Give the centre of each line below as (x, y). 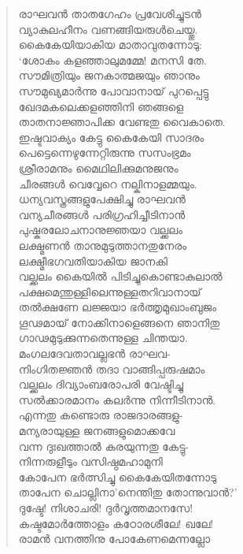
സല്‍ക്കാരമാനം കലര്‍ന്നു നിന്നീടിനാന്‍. (117, 399)
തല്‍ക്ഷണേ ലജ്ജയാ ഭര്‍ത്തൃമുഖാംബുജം (118, 307)
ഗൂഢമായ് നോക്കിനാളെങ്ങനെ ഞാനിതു (119, 322)
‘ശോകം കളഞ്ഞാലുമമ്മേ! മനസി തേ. (112, 59)
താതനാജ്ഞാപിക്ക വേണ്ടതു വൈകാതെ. (122, 122)
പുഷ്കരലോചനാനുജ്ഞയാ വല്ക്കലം (101, 230)
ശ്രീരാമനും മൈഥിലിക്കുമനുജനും (98, 167)
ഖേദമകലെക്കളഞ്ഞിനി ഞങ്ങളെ (101, 106)
